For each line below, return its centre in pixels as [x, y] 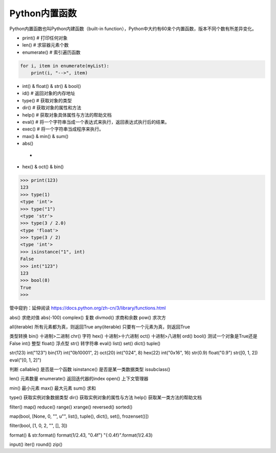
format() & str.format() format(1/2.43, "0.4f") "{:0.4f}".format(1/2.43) [81, 435]
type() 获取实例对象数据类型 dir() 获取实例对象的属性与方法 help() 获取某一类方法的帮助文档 [106, 398]
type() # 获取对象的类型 [47, 100]
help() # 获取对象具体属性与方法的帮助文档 [67, 115]
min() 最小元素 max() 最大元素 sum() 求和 [53, 388]
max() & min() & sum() [45, 136]
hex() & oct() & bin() [43, 167]
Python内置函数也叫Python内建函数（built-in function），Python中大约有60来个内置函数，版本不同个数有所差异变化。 [133, 29]
